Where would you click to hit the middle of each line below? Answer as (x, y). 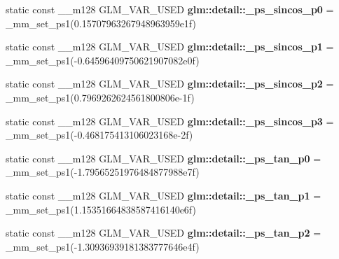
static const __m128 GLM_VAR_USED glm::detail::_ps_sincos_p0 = (170, 9)
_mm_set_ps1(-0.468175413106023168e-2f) (99, 135)
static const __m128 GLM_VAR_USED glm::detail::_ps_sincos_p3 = (170, 121)
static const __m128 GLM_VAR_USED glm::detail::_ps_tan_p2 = (164, 233)
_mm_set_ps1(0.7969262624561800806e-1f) (100, 97)
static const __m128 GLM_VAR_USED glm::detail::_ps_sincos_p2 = (170, 84)
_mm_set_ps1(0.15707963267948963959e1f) (101, 23)
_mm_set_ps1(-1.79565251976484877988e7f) (103, 172)
